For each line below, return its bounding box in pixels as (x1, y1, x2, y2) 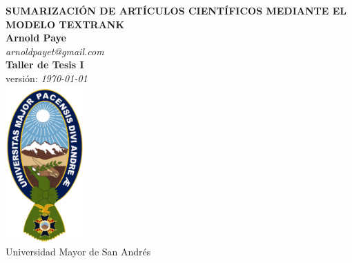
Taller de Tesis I (6, 57, 84, 72)
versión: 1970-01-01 (6, 70, 88, 85)
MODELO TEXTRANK (6, 17, 125, 31)
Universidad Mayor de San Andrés (6, 244, 151, 258)
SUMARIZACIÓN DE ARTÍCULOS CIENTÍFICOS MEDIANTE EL (6, 3, 346, 17)
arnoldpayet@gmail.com (6, 43, 104, 58)
